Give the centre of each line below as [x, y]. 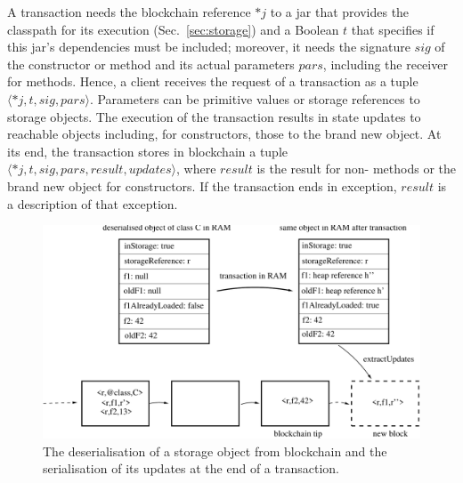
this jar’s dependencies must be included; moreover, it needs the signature [209, 47]
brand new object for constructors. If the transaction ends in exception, [202, 185]
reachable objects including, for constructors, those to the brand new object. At [224, 134]
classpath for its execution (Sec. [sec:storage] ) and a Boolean [173, 29]
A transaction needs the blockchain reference [129, 12]
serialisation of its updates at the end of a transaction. [191, 468]
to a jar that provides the [340, 12]
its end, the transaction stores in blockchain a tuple [147, 151]
